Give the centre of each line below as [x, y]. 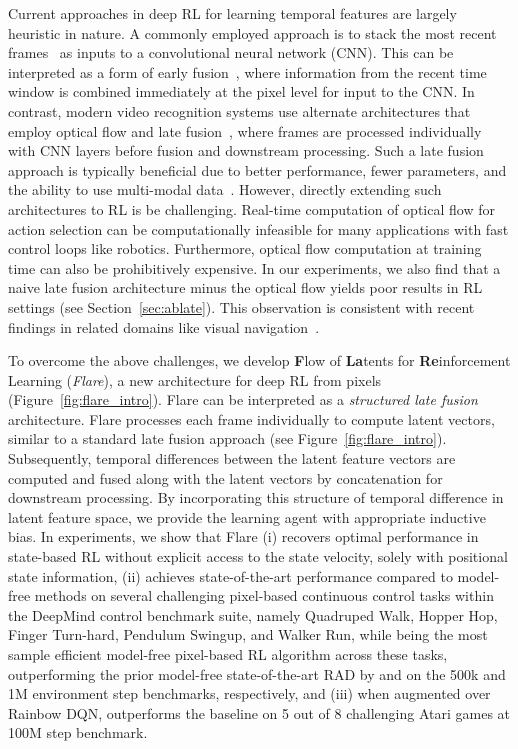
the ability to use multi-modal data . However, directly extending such [225, 189]
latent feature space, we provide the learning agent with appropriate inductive [247, 516]
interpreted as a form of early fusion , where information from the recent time [247, 71]
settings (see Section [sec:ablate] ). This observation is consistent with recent [241, 306]
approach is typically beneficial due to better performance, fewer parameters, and [257, 169]
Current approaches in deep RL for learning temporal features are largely [232, 13]
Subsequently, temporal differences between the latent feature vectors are [232, 458]
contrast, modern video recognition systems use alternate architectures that [239, 110]
